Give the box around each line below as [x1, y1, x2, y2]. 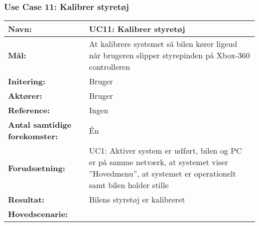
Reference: [8, 104, 50, 116]
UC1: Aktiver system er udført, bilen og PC [89, 145, 242, 157]
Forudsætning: [8, 162, 65, 174]
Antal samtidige [8, 119, 72, 131]
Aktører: [8, 90, 42, 102]
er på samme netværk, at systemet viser [89, 156, 228, 168]
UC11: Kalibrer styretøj [89, 23, 185, 35]
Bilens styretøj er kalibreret [89, 194, 185, 206]
